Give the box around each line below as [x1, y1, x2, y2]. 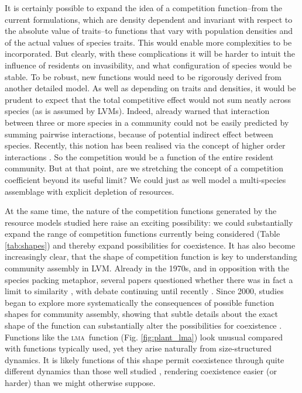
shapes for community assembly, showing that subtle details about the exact [5, 308, 278, 320]
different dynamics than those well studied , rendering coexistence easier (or [5, 365, 277, 377]
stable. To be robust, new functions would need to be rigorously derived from [5, 70, 282, 82]
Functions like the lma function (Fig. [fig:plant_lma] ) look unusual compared [5, 330, 283, 343]
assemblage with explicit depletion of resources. [5, 185, 174, 197]
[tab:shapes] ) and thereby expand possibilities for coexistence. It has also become [5, 239, 296, 251]
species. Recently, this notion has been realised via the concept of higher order [5, 139, 286, 151]
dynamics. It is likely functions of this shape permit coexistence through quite [5, 353, 284, 366]
